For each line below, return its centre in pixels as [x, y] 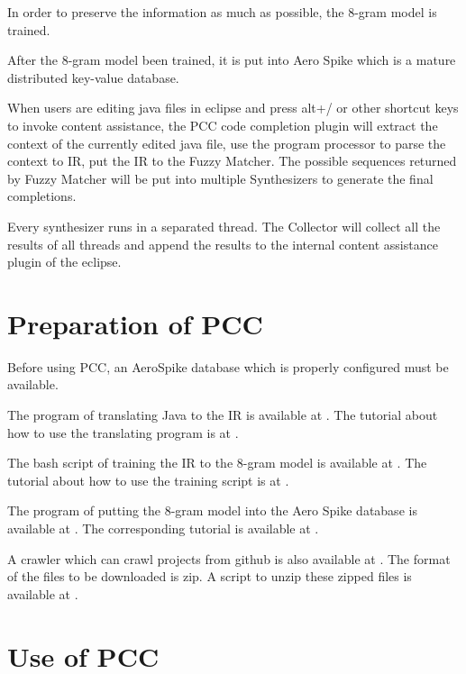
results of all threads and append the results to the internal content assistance [223, 244]
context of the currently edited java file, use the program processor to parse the [227, 143]
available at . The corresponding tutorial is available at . [163, 528]
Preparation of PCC [135, 323]
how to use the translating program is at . [123, 432]
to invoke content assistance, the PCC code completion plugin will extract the [223, 125]
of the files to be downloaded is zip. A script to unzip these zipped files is [210, 576]
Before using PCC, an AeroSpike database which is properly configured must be [228, 366]
